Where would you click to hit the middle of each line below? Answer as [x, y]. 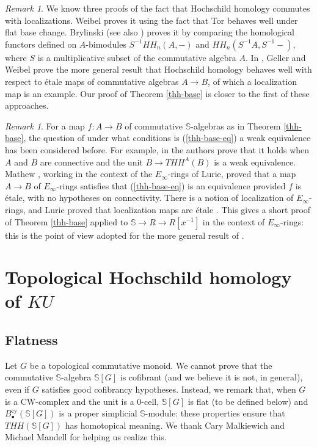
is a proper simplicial [98, 413]
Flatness [31, 340]
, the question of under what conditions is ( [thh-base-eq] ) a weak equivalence [167, 138]
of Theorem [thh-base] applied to [67, 221]
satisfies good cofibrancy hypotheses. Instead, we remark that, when [169, 389]
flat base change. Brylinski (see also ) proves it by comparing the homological [150, 32]
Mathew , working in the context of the [79, 174]
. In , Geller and [275, 57]
